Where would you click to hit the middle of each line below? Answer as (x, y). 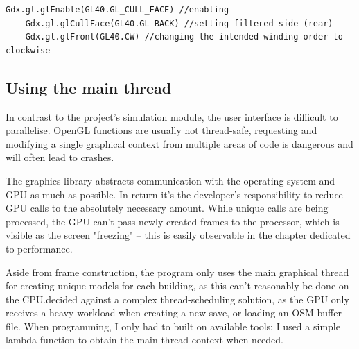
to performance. (39, 248)
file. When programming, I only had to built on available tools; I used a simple (173, 326)
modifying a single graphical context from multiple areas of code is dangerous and (179, 143)
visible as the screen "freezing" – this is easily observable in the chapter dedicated (178, 235)
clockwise (28, 50)
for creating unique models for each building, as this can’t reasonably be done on (177, 286)
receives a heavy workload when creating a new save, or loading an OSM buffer (174, 313)
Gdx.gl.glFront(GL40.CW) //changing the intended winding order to (184, 37)
